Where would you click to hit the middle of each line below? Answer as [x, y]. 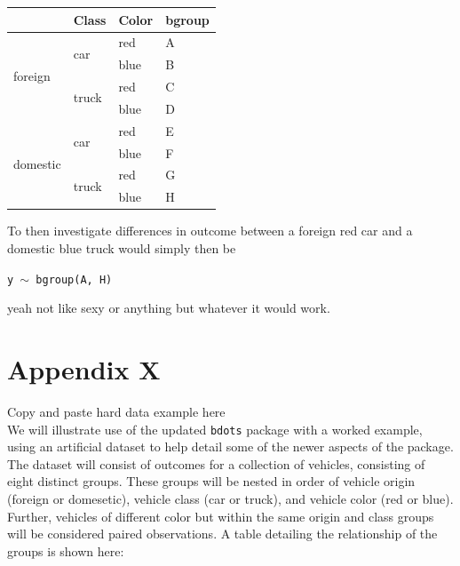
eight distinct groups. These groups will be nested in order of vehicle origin [211, 481]
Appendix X [84, 368]
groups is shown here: [66, 550]
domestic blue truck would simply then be [122, 247]
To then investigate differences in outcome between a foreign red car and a [210, 231]
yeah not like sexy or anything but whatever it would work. [169, 308]
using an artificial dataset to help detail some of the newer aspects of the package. [230, 446]
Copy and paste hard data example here [116, 411]
